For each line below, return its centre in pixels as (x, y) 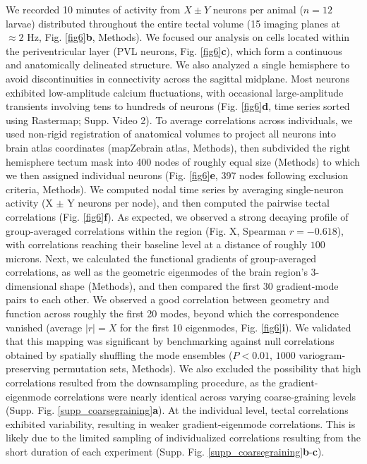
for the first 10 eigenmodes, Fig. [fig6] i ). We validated (235, 327)
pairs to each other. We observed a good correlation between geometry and (168, 299)
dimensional (31, 285)
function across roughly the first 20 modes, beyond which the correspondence (172, 313)
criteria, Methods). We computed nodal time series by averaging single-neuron (175, 189)
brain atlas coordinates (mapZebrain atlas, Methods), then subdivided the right (178, 147)
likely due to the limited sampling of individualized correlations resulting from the (183, 438)
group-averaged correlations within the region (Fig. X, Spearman (146, 230)
